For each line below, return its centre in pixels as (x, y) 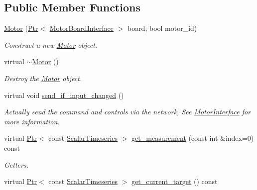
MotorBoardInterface (81, 28)
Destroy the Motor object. (43, 78)
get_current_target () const (175, 181)
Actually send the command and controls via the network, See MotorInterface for (128, 112)
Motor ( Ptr (21, 28)
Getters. (16, 164)
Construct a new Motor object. (51, 45)
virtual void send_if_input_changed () (64, 95)
